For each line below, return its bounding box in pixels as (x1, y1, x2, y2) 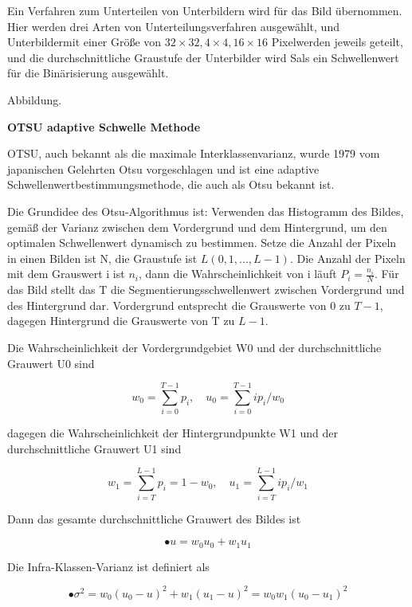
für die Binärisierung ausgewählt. (7, 65, 169, 81)
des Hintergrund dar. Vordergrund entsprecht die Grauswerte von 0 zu (7, 296, 351, 313)
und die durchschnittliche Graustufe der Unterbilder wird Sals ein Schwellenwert (7, 49, 399, 65)
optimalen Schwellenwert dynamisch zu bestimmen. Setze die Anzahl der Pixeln (7, 234, 397, 251)
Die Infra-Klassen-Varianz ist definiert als (7, 558, 210, 574)
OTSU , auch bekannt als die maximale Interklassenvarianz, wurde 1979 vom (7, 145, 380, 162)
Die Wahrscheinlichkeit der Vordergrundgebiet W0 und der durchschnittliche (7, 339, 382, 355)
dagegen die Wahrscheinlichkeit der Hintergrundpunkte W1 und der (7, 425, 338, 441)
